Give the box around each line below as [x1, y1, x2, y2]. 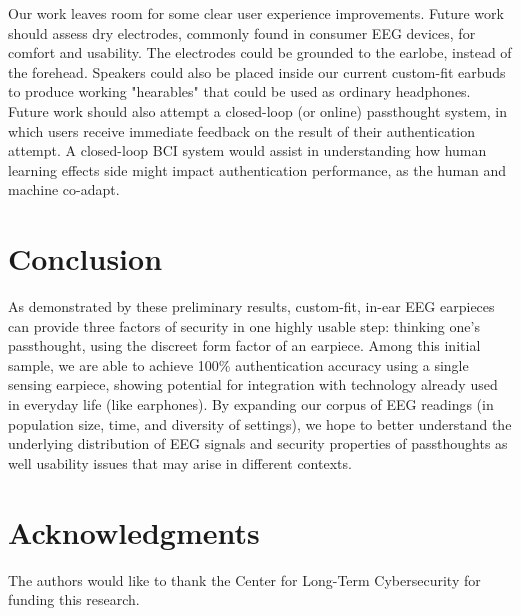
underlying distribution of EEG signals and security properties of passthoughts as [8, 433, 508, 454]
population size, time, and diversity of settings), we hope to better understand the [8, 413, 512, 434]
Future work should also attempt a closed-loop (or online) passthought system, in [8, 100, 508, 121]
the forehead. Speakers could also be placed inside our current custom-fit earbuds [8, 61, 506, 82]
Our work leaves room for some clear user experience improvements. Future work [8, 3, 504, 23]
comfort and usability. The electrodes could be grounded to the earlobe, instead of [8, 42, 512, 63]
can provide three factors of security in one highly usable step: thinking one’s [8, 315, 480, 336]
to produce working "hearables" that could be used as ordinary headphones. [8, 81, 471, 102]
